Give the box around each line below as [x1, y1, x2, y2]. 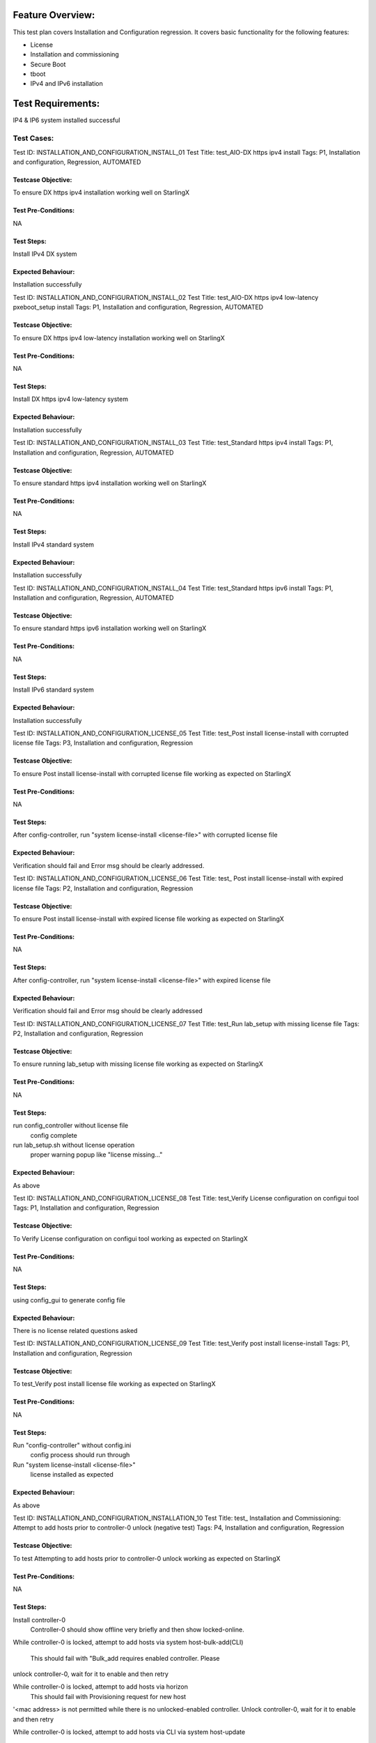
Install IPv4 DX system [13, 250, 77, 258]
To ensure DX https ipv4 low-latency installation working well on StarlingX [13, 333, 226, 342]
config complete [30, 1131, 78, 1139]
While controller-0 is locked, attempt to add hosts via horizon [13, 1682, 188, 1691]
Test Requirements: [13, 98, 100, 109]
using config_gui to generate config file [13, 1295, 125, 1304]
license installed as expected [30, 1470, 114, 1479]
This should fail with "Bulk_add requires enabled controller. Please [30, 1654, 220, 1662]
